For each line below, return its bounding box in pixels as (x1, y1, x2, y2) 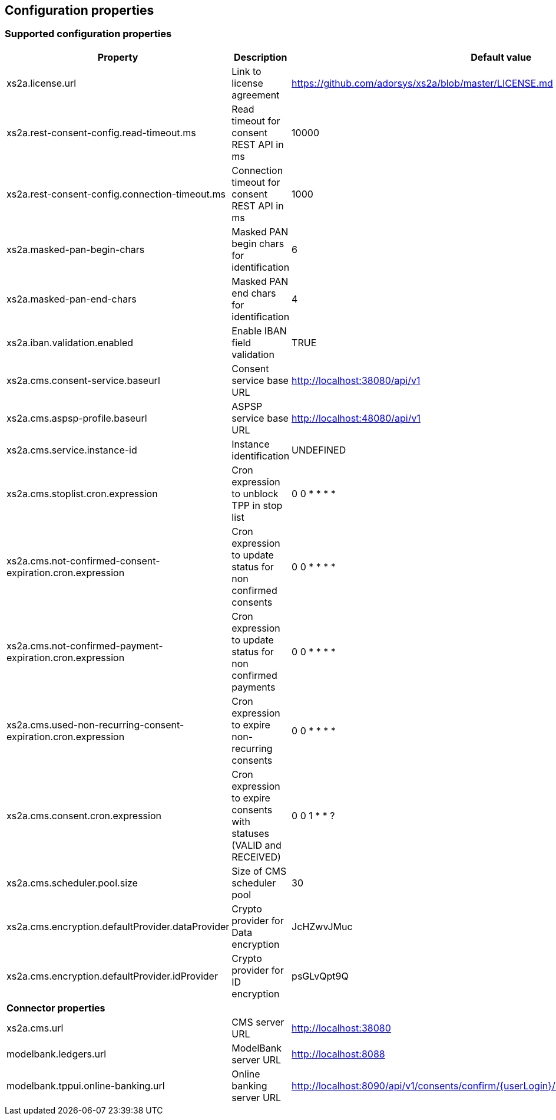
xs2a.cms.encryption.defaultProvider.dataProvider (6, 920, 230, 932)
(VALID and (231, 839, 282, 851)
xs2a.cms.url (6, 1022, 64, 1034)
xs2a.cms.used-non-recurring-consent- (6, 718, 184, 731)
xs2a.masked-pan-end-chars (6, 293, 137, 305)
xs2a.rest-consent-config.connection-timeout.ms (6, 188, 226, 200)
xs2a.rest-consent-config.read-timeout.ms (6, 126, 196, 139)
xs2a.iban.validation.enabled (6, 336, 134, 349)
